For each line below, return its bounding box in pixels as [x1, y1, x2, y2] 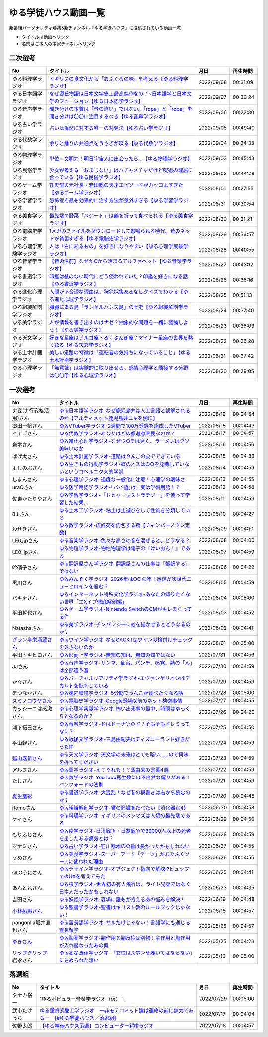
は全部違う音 [59, 667, 89, 674]
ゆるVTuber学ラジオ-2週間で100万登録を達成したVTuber [59, 422, 191, 429]
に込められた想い [59, 957, 99, 964]
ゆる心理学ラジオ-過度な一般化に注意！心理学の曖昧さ [59, 476, 186, 483]
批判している [78, 682, 109, 689]
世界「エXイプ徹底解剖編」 [64, 598, 127, 605]
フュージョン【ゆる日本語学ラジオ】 [59, 98, 143, 105]
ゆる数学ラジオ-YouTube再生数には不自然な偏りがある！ [59, 774, 191, 780]
